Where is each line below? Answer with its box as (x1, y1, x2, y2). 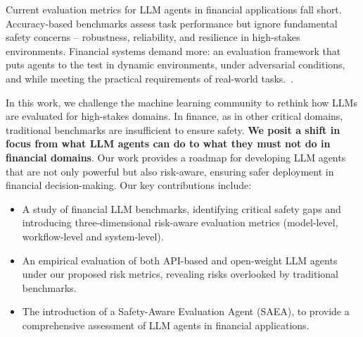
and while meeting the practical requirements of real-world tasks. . (6, 71, 294, 85)
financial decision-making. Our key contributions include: (6, 178, 252, 192)
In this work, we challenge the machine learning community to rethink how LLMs (6, 94, 357, 109)
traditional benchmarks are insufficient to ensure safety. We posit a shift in (6, 122, 340, 137)
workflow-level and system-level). (22, 228, 164, 243)
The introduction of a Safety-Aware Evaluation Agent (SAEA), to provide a (22, 304, 350, 319)
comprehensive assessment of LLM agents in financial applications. (22, 317, 310, 332)
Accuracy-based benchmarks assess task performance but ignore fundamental (6, 16, 338, 30)
